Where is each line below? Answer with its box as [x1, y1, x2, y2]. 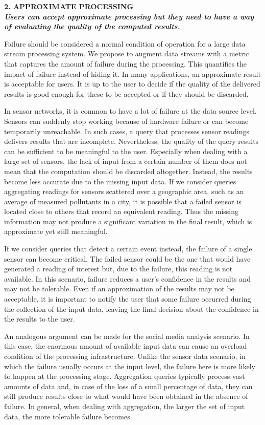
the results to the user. [4, 313, 75, 324]
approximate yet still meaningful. [4, 226, 108, 237]
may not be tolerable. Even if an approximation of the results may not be [4, 283, 234, 294]
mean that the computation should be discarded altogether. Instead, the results [4, 165, 253, 176]
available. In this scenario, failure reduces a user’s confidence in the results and [4, 273, 251, 284]
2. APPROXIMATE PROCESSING [4, 1, 134, 11]
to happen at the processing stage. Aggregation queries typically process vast [4, 371, 245, 381]
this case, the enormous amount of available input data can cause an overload [4, 341, 247, 351]
